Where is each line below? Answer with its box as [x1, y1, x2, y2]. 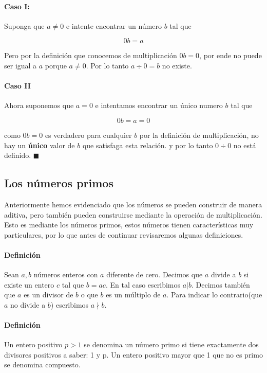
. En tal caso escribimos [105, 279, 181, 290]
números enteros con [33, 269, 98, 280]
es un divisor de [24, 289, 73, 300]
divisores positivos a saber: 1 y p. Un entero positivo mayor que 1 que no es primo [4, 349, 263, 360]
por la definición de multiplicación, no [139, 129, 259, 140]
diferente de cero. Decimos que [106, 269, 203, 280]
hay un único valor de [4, 139, 75, 150]
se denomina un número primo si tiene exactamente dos [84, 339, 259, 350]
